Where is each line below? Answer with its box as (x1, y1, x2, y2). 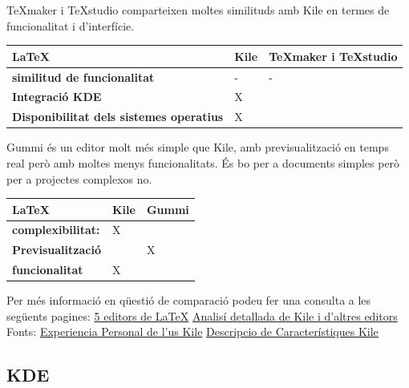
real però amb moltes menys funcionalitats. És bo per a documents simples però (6, 154, 400, 171)
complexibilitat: (12, 221, 100, 238)
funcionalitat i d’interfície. (6, 17, 135, 34)
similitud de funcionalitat (12, 68, 155, 85)
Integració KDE (12, 88, 102, 105)
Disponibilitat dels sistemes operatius (12, 108, 224, 125)
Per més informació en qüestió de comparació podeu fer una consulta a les (6, 292, 371, 309)
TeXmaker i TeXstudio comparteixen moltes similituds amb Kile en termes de (6, 2, 390, 18)
